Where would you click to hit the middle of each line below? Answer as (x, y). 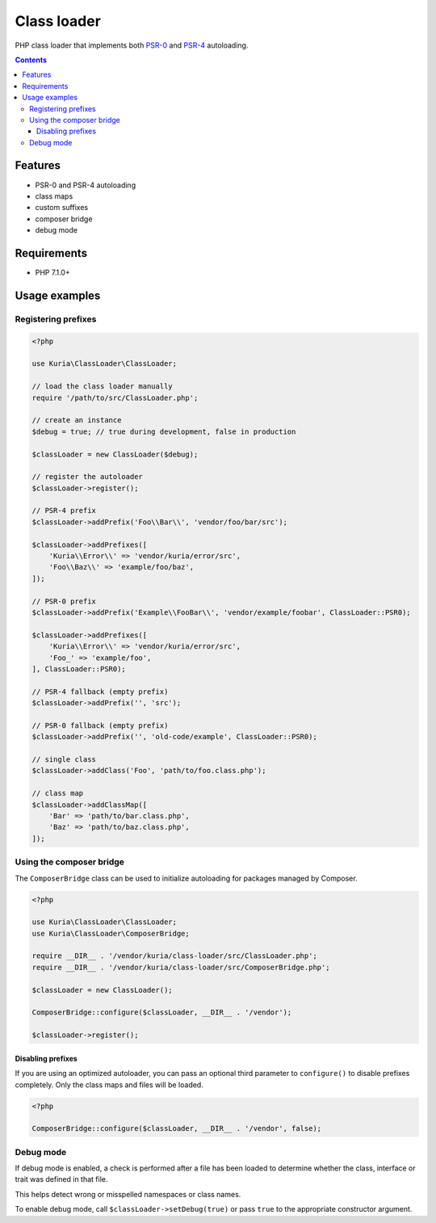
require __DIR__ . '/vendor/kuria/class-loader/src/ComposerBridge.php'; (181, 967)
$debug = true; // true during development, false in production (164, 431)
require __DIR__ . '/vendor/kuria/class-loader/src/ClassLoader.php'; (175, 956)
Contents (31, 60)
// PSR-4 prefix (64, 511)
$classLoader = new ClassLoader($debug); (115, 454)
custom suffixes (62, 208)
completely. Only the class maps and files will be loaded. (109, 1084)
